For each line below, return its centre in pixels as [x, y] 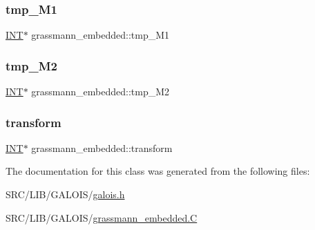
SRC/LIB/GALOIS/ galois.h [65, 194]
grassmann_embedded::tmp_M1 [101, 35]
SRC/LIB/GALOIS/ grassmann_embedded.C [102, 217]
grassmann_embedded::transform [102, 147]
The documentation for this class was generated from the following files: [158, 171]
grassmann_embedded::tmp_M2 [101, 92]
